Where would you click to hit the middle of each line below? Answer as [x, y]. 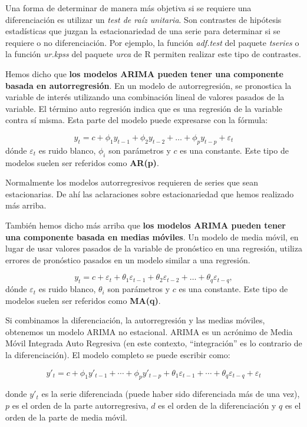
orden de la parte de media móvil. [66, 417]
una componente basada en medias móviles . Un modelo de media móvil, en [152, 236]
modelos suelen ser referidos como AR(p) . [82, 162]
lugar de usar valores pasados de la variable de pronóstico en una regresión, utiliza [154, 248]
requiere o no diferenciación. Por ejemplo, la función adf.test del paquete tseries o [152, 42]
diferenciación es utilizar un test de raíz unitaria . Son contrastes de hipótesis [143, 19]
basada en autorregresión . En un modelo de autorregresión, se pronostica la [148, 85]
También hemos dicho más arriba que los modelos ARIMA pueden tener [146, 225]
